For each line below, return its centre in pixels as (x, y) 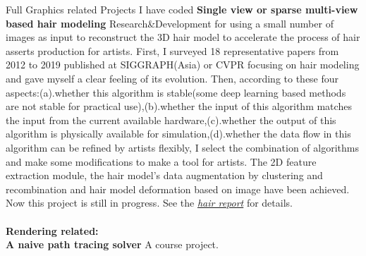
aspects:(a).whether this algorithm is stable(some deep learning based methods (176, 92)
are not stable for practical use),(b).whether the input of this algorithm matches (179, 106)
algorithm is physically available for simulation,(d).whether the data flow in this (178, 134)
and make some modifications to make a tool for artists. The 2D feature (161, 161)
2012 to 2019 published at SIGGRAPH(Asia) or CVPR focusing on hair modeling (183, 65)
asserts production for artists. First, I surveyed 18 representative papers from (172, 50)
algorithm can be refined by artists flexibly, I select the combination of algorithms (182, 147)
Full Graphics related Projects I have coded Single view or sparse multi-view (182, 9)
